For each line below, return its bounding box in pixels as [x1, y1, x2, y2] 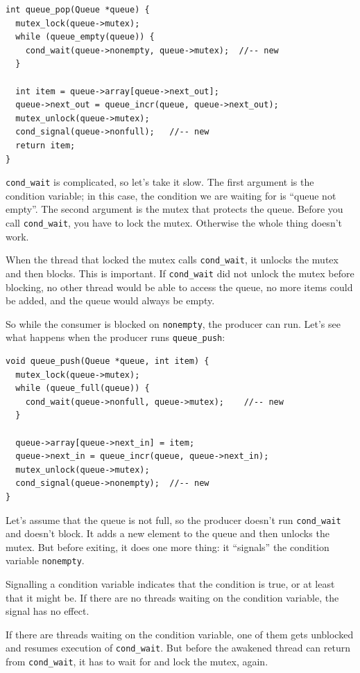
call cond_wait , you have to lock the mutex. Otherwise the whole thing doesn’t [6, 215, 343, 229]
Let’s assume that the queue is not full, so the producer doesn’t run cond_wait [6, 512, 341, 527]
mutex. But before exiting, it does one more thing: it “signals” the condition [6, 539, 329, 554]
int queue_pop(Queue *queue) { [6, 5, 150, 15]
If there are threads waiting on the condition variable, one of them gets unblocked [6, 627, 354, 641]
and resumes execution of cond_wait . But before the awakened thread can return [6, 640, 351, 655]
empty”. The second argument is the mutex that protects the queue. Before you [6, 202, 343, 216]
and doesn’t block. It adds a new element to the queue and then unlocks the [6, 526, 329, 541]
